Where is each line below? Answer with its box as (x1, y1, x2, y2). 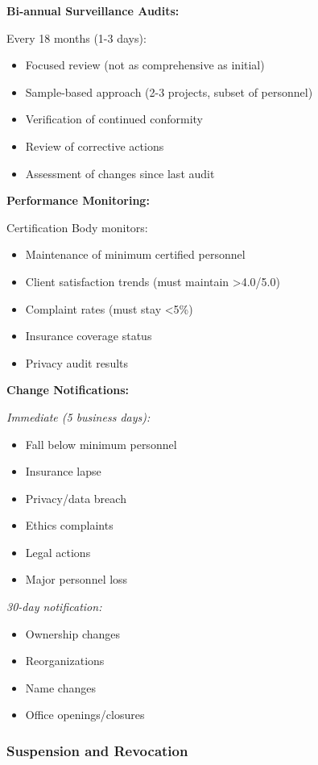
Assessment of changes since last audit (25, 164, 215, 181)
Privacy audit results (25, 354, 129, 371)
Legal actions (25, 543, 91, 560)
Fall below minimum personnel (25, 435, 177, 452)
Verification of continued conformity (25, 110, 204, 127)
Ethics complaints (25, 517, 114, 534)
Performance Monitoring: (6, 192, 150, 209)
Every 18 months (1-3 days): (6, 29, 147, 46)
